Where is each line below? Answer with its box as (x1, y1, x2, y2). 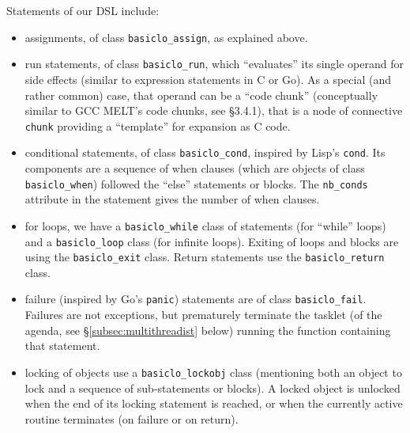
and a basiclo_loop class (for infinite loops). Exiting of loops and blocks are (24, 233, 399, 249)
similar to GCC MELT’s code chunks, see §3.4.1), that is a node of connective (24, 102, 403, 119)
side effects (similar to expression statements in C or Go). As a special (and (24, 70, 392, 87)
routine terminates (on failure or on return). (24, 410, 239, 427)
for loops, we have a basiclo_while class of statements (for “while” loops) (24, 217, 386, 234)
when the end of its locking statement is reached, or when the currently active (24, 395, 403, 412)
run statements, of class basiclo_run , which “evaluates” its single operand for (24, 55, 404, 72)
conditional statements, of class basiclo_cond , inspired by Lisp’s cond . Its (24, 144, 386, 161)
